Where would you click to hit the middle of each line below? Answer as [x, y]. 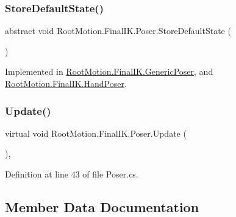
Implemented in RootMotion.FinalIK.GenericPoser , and [109, 71]
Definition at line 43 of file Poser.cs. [72, 174]
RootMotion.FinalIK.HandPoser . [66, 83]
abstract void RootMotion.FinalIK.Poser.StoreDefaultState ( [118, 31]
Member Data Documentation [102, 206]
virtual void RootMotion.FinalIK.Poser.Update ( [96, 133]
